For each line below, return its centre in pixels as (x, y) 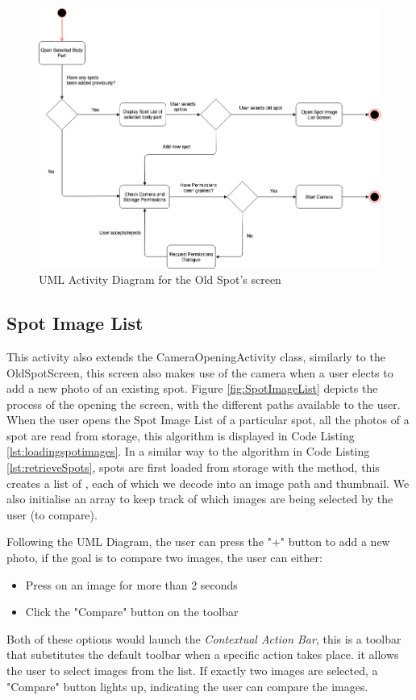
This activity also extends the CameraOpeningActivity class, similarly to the (196, 356)
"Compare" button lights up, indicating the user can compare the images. (187, 686)
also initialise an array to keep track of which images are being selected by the (200, 499)
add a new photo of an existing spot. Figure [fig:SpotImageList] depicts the (192, 388)
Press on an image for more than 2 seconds (131, 584)
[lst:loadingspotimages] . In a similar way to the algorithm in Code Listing (188, 451)
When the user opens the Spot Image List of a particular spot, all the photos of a (208, 420)
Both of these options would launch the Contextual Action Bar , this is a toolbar (204, 638)
